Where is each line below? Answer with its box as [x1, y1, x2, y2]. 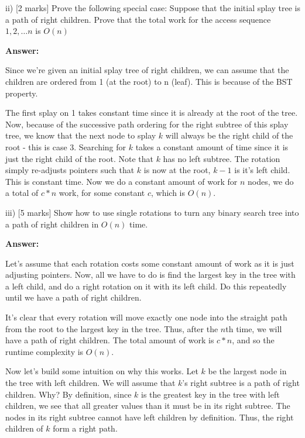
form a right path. [53, 422, 118, 434]
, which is [151, 187, 186, 199]
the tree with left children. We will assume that [5, 377, 176, 389]
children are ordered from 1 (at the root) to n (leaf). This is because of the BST [5, 75, 293, 87]
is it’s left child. [234, 164, 290, 176]
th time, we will [225, 322, 282, 334]
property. [5, 87, 38, 99]
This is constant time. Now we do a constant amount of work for [5, 175, 238, 187]
